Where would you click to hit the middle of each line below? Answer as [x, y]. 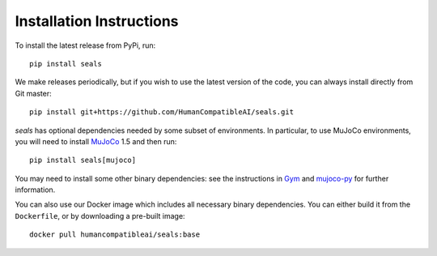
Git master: [33, 93]
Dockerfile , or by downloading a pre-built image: [100, 215]
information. [35, 190]
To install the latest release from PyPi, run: [85, 45]
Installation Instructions [97, 21]
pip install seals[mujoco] [83, 160]
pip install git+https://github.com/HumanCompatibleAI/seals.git [162, 112]
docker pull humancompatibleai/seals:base [115, 235]
